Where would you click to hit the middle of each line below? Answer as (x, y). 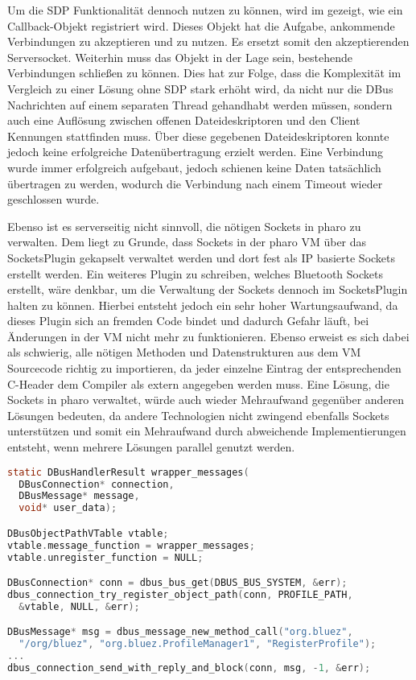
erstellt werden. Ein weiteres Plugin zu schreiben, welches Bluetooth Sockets (195, 273)
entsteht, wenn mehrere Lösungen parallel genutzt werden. (151, 447)
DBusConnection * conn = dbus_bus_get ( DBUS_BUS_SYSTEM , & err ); (177, 583)
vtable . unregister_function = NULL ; (105, 557)
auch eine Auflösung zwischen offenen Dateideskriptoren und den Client (184, 120)
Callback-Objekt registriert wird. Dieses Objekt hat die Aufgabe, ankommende (201, 25)
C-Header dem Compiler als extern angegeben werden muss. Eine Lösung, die (198, 383)
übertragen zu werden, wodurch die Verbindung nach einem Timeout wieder (195, 183)
